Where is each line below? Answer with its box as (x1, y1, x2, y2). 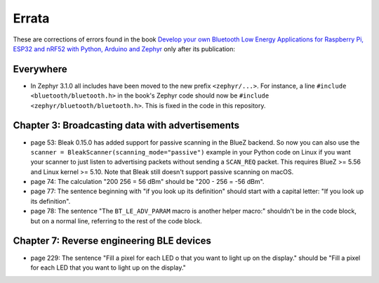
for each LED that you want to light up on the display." (30, 263, 186, 272)
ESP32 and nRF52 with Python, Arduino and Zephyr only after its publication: (13, 44, 235, 53)
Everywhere (13, 63, 67, 75)
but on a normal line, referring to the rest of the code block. (30, 216, 203, 225)
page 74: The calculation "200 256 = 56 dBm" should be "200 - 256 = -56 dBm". (30, 178, 265, 186)
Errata (13, 11, 50, 26)
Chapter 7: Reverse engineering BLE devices (13, 235, 212, 247)
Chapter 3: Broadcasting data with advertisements (13, 119, 240, 131)
